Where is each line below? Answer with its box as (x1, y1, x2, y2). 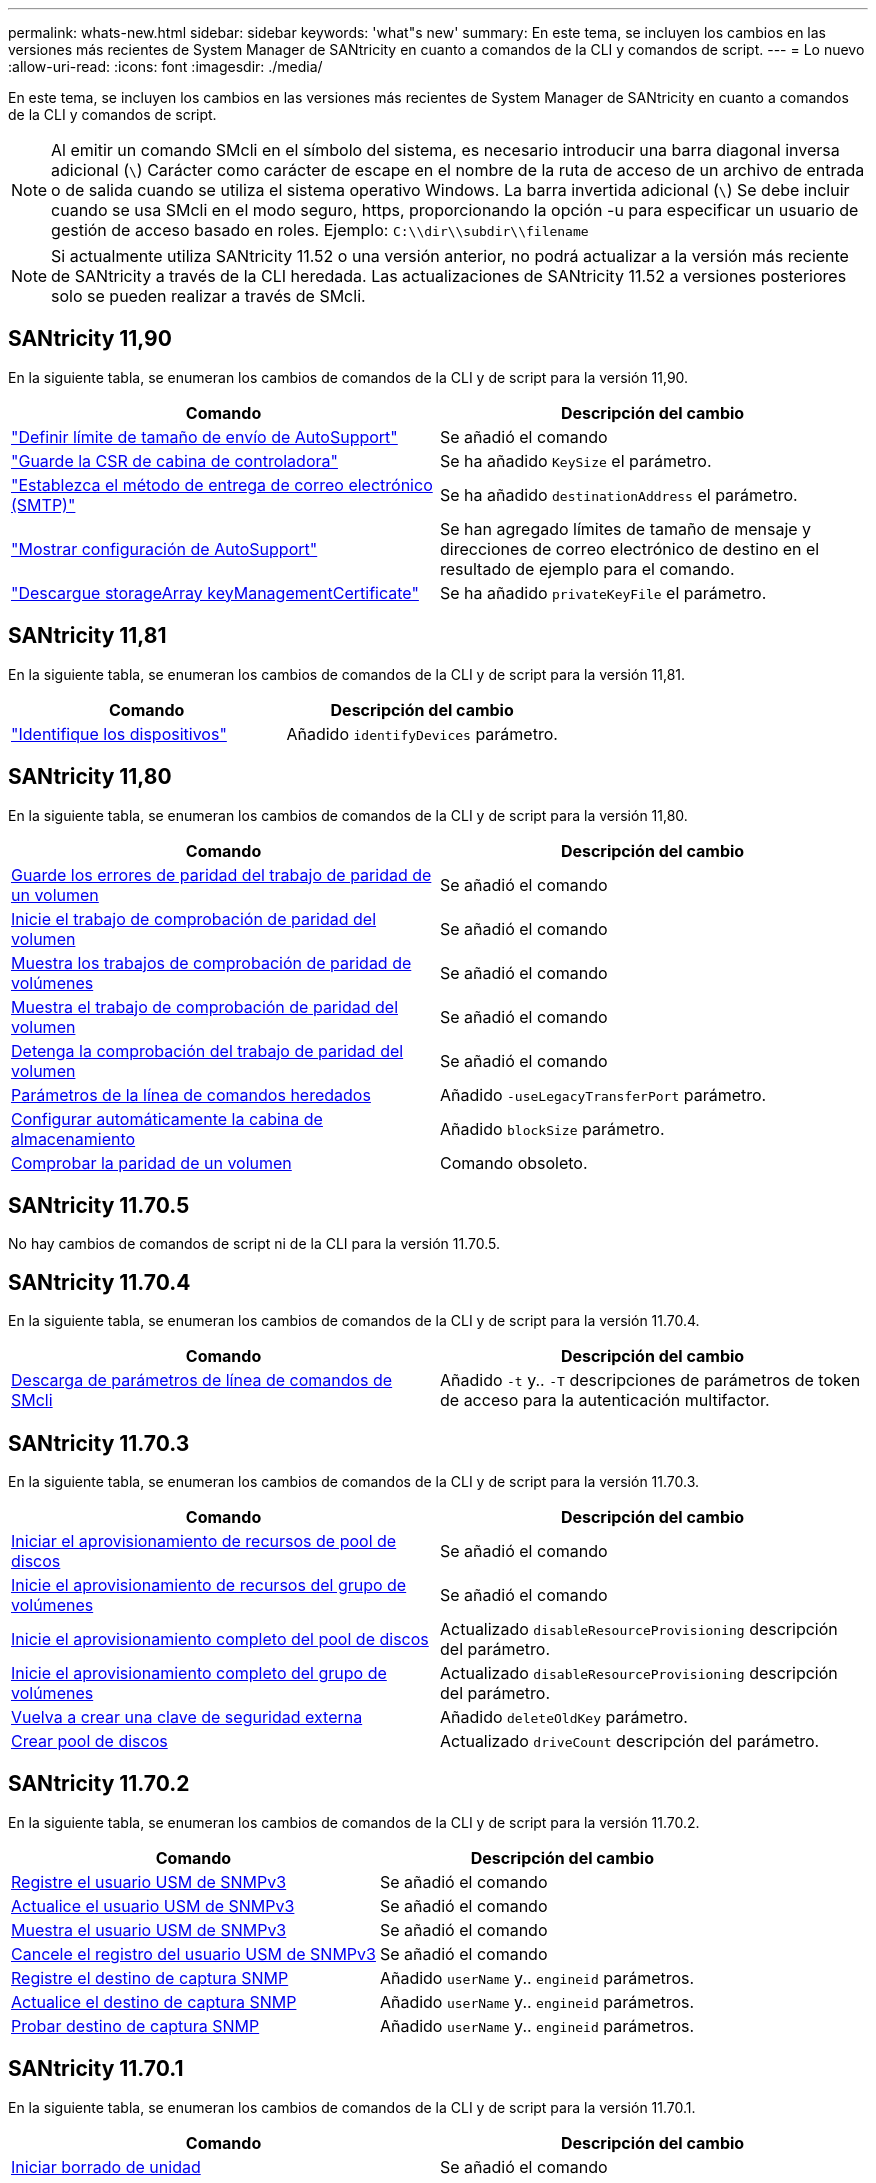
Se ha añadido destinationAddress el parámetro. (440, 484, 798, 505)
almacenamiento (11, 1128, 136, 1149)
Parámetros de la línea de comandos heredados (11, 1084, 371, 1105)
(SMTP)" (11, 494, 76, 515)
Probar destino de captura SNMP (11, 2015, 260, 2036)
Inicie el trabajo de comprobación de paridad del (11, 908, 377, 929)
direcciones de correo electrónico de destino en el (440, 538, 820, 559)
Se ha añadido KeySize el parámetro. (440, 450, 712, 471)
